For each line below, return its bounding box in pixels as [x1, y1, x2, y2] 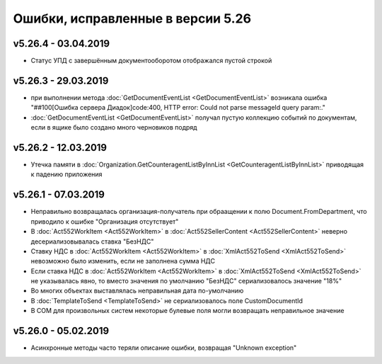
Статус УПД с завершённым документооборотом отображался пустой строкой [30, 57, 272, 65]
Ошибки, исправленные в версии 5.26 [13, 11, 251, 26]
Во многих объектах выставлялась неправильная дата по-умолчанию [30, 287, 244, 295]
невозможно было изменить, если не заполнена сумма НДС [30, 257, 216, 266]
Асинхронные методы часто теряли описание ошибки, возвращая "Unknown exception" [30, 343, 297, 352]
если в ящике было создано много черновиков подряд [30, 123, 197, 132]
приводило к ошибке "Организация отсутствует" [30, 217, 179, 226]
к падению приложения [30, 170, 103, 178]
